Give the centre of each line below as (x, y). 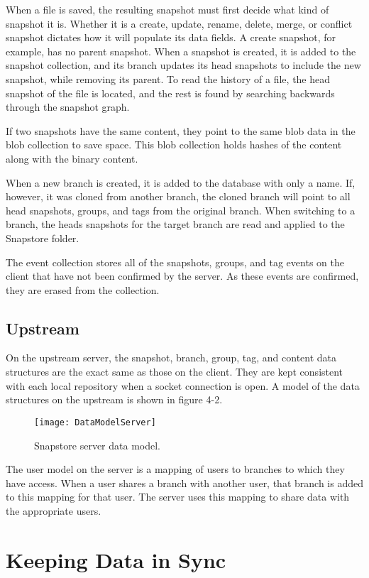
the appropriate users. (54, 510)
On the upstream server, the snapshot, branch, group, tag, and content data (171, 358)
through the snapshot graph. (68, 107)
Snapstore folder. (43, 238)
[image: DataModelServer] (95, 422)
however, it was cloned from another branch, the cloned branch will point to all (178, 196)
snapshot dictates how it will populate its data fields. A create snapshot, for (171, 37)
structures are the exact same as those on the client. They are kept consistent (175, 372)
